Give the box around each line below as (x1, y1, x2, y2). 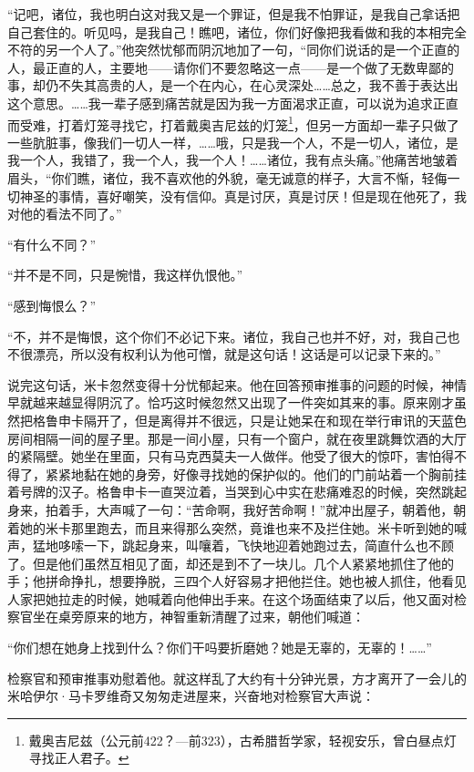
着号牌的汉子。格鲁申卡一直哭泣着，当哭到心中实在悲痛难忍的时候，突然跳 (7, 482, 454, 501)
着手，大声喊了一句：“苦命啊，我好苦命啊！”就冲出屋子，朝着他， (57, 499, 454, 519)
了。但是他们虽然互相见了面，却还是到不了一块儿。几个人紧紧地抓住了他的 (7, 553, 454, 572)
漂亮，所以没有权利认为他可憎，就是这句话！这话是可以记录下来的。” (32, 345, 441, 364)
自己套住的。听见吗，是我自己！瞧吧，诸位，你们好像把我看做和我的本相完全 (7, 22, 467, 41)
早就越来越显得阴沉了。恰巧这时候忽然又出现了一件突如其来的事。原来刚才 (7, 393, 454, 412)
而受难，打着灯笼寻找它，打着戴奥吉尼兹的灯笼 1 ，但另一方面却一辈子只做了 (7, 112, 459, 134)
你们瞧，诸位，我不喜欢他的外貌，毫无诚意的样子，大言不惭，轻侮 (51, 169, 448, 187)
